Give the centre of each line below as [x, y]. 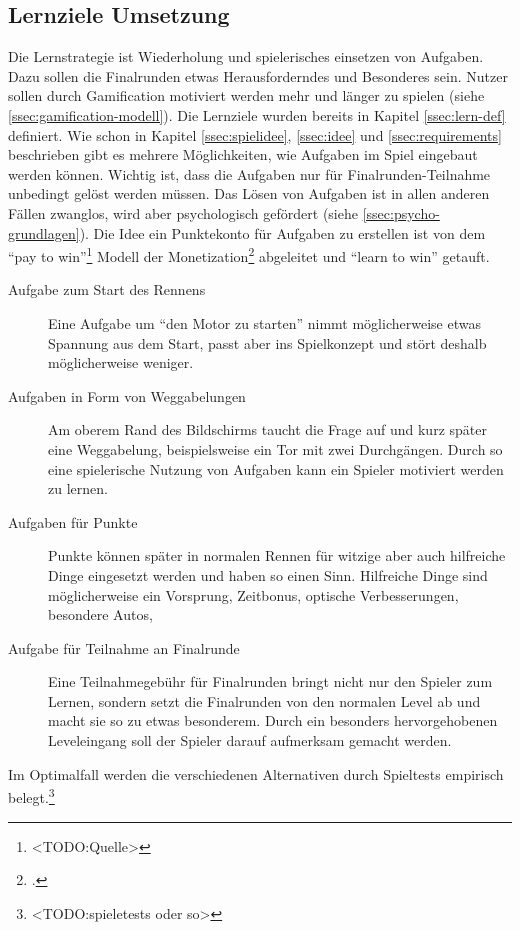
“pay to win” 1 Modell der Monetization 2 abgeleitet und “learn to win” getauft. [249, 254]
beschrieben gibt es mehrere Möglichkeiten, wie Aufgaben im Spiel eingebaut [243, 154]
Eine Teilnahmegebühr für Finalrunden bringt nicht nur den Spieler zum [270, 681]
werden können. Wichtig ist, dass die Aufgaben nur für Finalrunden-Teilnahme [249, 173]
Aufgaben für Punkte [73, 521]
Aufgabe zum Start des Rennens [107, 289]
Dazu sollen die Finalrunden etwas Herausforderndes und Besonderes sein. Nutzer [258, 75]
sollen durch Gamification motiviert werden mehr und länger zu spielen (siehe [246, 95]
